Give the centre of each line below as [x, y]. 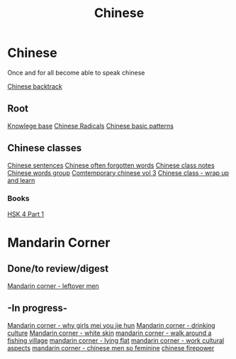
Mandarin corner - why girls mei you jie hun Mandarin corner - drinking [111, 325]
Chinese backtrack [35, 86]
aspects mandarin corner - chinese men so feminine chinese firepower [111, 348]
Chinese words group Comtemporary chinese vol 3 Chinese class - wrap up [118, 172]
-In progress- [38, 308]
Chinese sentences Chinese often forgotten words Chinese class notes [111, 165]
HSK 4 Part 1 [26, 214]
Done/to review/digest [58, 269]
